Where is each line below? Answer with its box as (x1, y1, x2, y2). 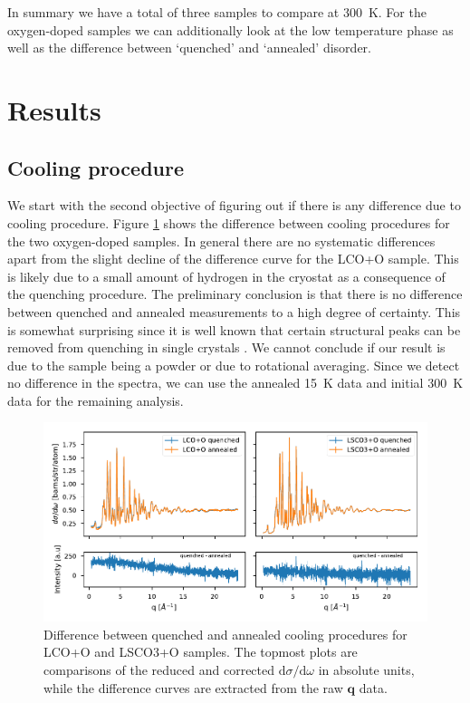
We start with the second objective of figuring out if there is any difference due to (7, 196, 461, 215)
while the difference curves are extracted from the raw (43, 678, 343, 697)
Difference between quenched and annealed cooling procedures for (43, 624, 408, 643)
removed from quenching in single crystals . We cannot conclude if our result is (7, 338, 446, 357)
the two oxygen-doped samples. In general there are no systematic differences (7, 231, 436, 250)
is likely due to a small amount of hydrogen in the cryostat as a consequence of (7, 266, 446, 285)
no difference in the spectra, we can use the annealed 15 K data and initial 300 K (7, 373, 464, 392)
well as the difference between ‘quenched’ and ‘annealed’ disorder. (7, 38, 371, 57)
